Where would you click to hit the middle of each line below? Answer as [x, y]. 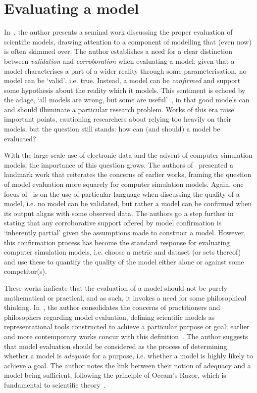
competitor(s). [26, 271]
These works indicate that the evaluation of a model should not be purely [116, 287]
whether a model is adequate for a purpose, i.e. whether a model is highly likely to [128, 356]
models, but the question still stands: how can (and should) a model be [112, 129]
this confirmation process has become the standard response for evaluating [117, 242]
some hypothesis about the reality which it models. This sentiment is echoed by [125, 90]
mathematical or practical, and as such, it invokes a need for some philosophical [125, 297]
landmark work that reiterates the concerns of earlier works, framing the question [128, 174]
